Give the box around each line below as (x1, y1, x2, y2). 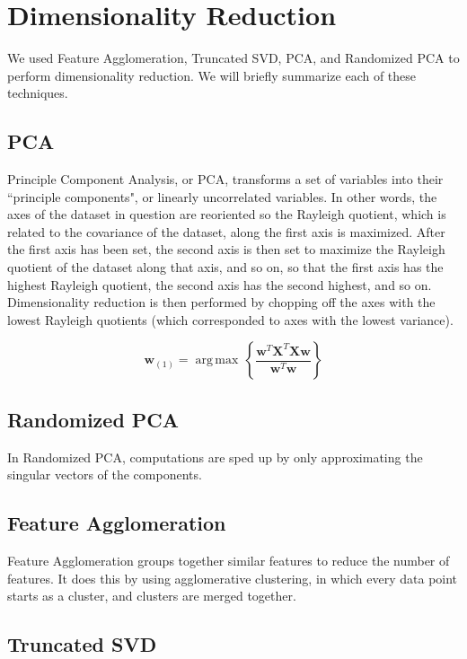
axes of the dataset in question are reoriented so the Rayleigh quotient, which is (7, 205, 446, 224)
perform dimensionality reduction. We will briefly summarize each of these (7, 66, 417, 84)
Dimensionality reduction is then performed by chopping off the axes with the (7, 293, 436, 312)
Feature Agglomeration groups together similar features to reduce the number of (7, 551, 450, 570)
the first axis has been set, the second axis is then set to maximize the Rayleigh (7, 240, 445, 259)
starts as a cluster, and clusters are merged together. (7, 586, 296, 605)
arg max (195, 354, 239, 367)
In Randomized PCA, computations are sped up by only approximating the (7, 447, 423, 466)
